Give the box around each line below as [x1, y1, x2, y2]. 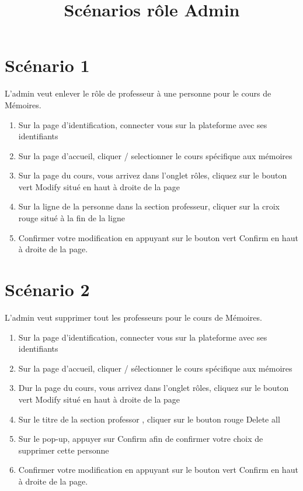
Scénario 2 [5, 277, 90, 301]
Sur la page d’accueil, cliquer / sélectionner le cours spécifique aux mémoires [18, 362, 292, 374]
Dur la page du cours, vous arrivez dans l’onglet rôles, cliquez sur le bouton [18, 382, 289, 394]
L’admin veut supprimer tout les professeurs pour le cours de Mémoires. [5, 311, 262, 323]
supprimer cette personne [18, 444, 109, 456]
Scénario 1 [5, 53, 90, 77]
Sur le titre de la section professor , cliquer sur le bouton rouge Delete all [18, 413, 280, 425]
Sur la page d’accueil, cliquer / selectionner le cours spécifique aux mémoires [18, 149, 292, 162]
